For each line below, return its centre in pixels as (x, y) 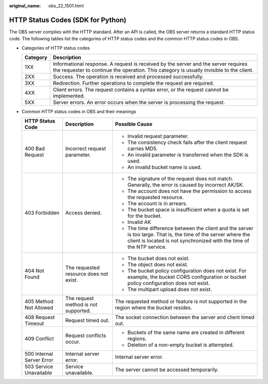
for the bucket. (145, 216)
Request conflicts (86, 336)
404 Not (34, 271)
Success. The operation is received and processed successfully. (128, 77)
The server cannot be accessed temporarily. (167, 370)
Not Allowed (39, 308)
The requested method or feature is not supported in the (181, 302)
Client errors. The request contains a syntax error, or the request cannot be (141, 90)
